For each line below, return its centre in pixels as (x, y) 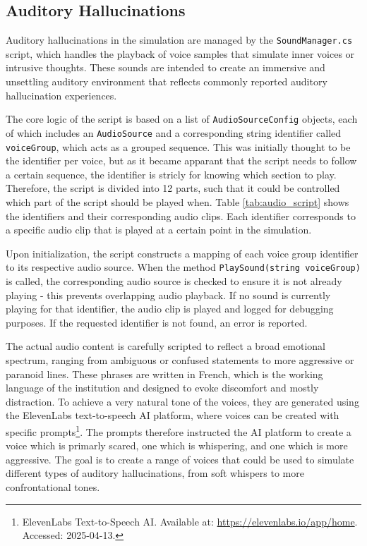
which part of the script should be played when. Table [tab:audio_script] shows (178, 201)
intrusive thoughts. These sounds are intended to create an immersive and (166, 67)
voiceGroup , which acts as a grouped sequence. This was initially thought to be (178, 146)
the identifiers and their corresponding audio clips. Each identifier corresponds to (181, 216)
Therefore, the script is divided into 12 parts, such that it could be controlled (173, 188)
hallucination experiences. (61, 95)
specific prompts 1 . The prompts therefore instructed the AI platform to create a (179, 430)
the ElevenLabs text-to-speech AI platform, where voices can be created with (173, 415)
